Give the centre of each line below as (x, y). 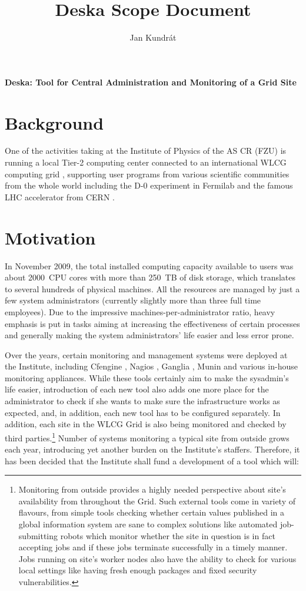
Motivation (50, 237)
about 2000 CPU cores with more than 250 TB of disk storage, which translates (150, 277)
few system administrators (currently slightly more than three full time (133, 300)
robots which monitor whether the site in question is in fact (168, 535)
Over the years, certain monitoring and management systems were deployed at (146, 354)
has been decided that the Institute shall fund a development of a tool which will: (152, 460)
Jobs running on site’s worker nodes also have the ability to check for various (157, 558)
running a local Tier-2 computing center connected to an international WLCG (146, 162)
